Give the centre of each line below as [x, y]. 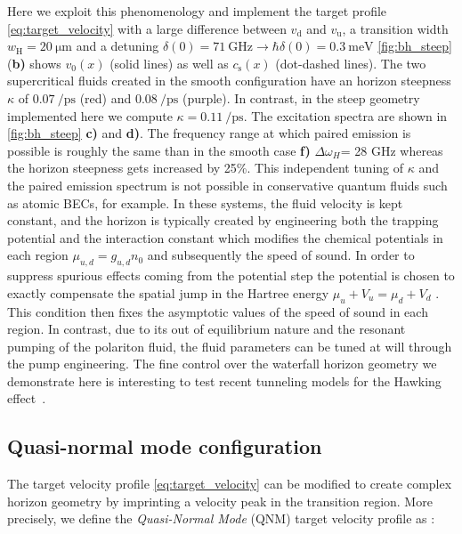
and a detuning [118, 46]
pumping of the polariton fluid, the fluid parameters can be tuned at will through [230, 346]
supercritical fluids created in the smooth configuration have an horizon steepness [229, 81]
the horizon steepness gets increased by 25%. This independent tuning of [206, 168]
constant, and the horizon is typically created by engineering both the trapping [223, 220]
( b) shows [34, 63]
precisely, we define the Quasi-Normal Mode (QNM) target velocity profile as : [221, 518]
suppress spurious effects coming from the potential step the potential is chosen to [231, 275]
